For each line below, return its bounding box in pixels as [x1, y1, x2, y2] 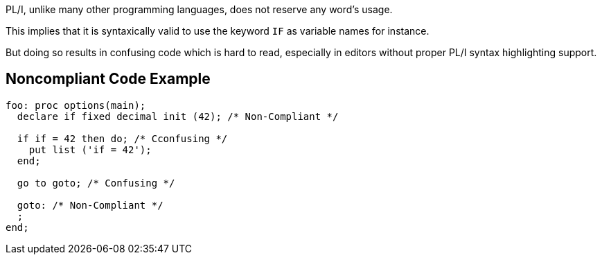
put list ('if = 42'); [28, 144, 152, 155]
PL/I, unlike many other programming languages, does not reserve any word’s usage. [6, 3, 393, 15]
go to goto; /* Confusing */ [17, 177, 175, 189]
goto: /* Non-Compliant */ [17, 199, 163, 211]
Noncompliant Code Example [6, 70, 211, 88]
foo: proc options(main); [6, 99, 146, 111]
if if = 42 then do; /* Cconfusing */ [17, 132, 228, 144]
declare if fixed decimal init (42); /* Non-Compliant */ [17, 110, 339, 122]
